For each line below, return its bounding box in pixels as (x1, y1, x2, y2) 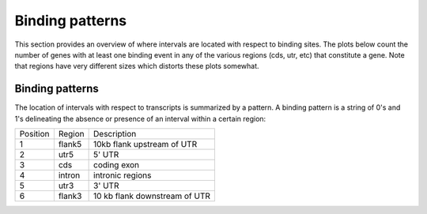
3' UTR (93, 180, 119, 191)
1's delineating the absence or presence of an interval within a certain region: (14, 114, 266, 123)
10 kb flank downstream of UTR (93, 190, 211, 201)
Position (19, 129, 50, 140)
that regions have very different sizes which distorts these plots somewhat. (14, 62, 259, 71)
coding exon (93, 160, 140, 171)
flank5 (58, 139, 82, 150)
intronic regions (93, 170, 152, 181)
